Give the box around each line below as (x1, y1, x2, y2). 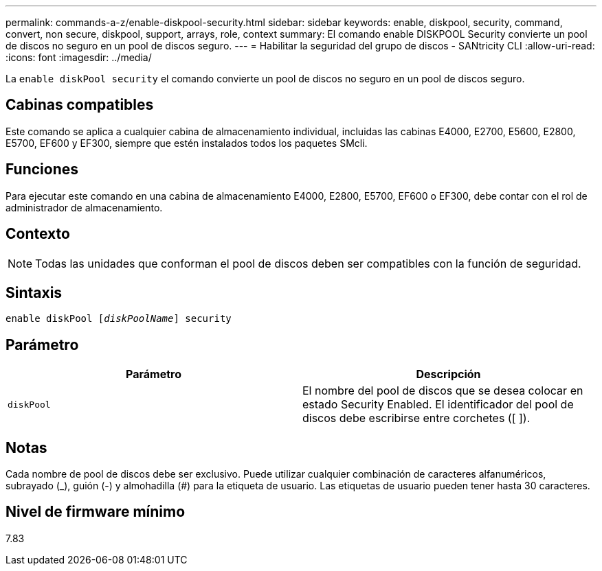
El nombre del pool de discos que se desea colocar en (302, 384, 583, 398)
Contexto (5, 225, 70, 243)
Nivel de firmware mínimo (5, 503, 186, 521)
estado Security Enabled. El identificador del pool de (302, 397, 574, 412)
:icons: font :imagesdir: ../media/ (5, 51, 152, 63)
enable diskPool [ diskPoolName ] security (5, 313, 232, 325)
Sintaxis (5, 283, 63, 301)
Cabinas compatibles (5, 96, 154, 114)
